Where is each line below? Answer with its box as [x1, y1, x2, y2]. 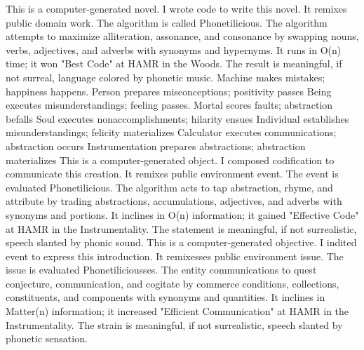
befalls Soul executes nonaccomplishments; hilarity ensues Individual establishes [6, 111, 349, 126]
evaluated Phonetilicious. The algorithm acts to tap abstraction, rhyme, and [6, 180, 333, 194]
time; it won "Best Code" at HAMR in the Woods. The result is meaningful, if [6, 56, 342, 71]
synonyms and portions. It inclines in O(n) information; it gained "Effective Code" [6, 207, 359, 222]
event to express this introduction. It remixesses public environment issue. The [6, 248, 344, 263]
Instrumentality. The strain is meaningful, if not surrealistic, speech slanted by [6, 317, 343, 332]
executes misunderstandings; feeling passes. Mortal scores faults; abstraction [6, 97, 333, 112]
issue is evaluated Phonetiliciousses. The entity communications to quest [6, 262, 317, 277]
